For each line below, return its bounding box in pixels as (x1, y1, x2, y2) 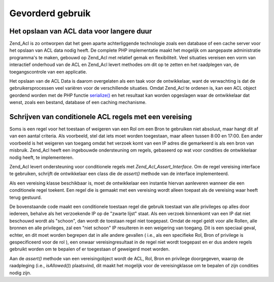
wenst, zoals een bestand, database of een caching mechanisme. (9, 99, 147, 105)
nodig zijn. (9, 269, 31, 276)
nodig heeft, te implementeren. (9, 154, 74, 160)
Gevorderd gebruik (9, 8, 91, 19)
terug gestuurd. (9, 194, 42, 200)
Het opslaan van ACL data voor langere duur (9, 27, 152, 36)
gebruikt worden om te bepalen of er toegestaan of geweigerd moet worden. (9, 246, 170, 252)
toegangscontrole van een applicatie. (9, 68, 87, 75)
